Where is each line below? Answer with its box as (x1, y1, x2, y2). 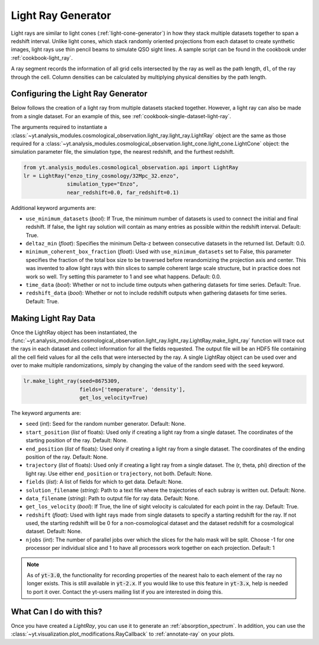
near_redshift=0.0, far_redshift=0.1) (67, 189, 180, 196)
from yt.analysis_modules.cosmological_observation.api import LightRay (23, 164, 239, 171)
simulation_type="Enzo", (67, 181, 139, 187)
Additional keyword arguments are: (11, 204, 96, 211)
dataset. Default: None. (25, 528, 82, 535)
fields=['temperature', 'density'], (79, 386, 185, 393)
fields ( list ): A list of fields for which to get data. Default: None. (25, 478, 183, 485)
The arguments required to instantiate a (11, 124, 108, 131)
